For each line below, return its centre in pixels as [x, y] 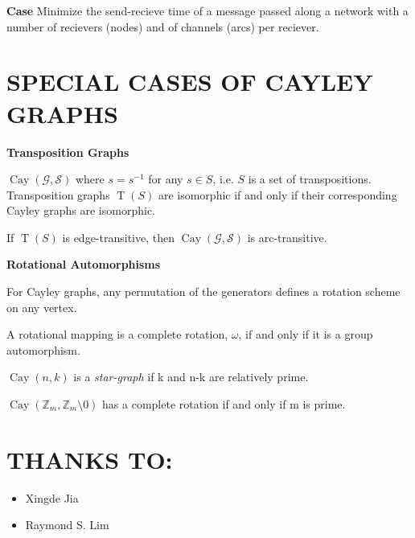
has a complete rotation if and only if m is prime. [224, 404]
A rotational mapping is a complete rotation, [117, 334]
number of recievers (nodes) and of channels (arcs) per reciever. [163, 26]
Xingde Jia [52, 497]
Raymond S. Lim [67, 525]
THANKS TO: [90, 459]
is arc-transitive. [287, 237]
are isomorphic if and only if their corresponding [277, 194]
